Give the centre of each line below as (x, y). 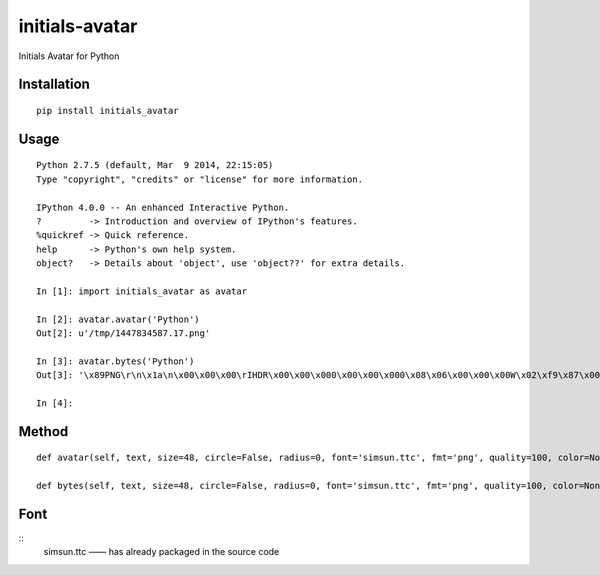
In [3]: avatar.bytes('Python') (115, 361)
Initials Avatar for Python (69, 56)
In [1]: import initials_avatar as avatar (142, 291)
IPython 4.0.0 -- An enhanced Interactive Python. (163, 207)
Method (43, 431)
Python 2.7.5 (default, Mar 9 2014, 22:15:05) (155, 165)
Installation (54, 84)
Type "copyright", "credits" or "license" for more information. (200, 179)
